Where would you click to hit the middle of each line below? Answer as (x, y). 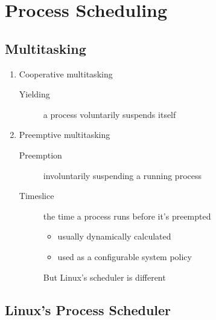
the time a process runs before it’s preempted (127, 216)
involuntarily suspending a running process (122, 175)
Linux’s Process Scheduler (88, 309)
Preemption (40, 155)
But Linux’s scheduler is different (104, 277)
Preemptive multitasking (65, 135)
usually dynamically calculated (114, 236)
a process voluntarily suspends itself (110, 114)
